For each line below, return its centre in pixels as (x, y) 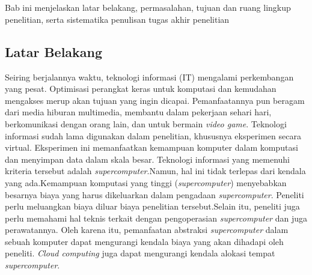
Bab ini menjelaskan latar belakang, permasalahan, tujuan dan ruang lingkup (148, 8)
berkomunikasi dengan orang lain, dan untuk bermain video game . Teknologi (146, 123)
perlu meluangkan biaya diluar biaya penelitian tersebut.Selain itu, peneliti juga (152, 206)
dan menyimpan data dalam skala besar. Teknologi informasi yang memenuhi (147, 159)
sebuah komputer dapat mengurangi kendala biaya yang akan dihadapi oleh (144, 241)
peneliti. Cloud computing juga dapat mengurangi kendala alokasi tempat (140, 253)
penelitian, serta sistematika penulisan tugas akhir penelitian (117, 19)
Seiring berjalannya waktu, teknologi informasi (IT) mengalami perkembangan (149, 77)
